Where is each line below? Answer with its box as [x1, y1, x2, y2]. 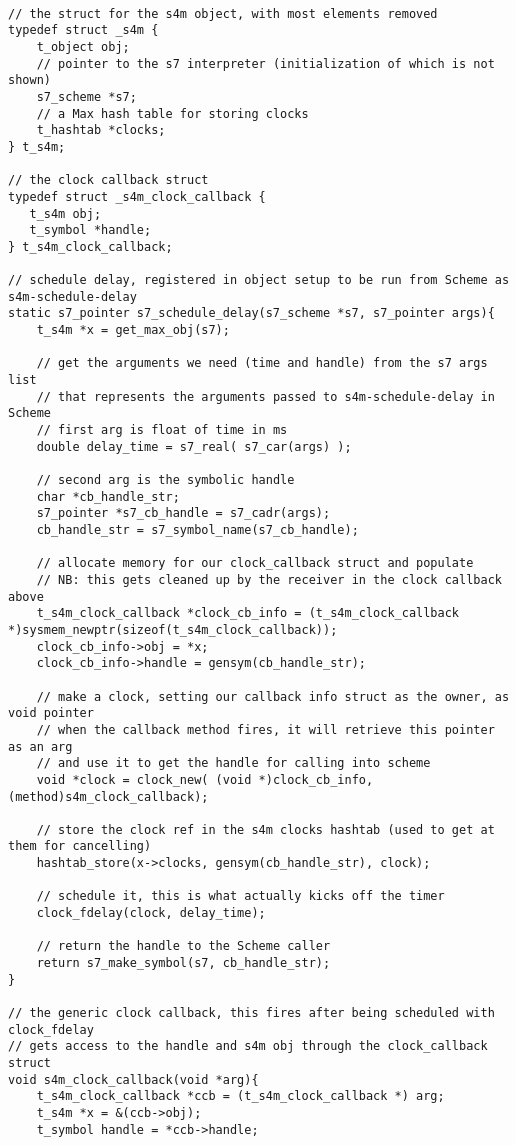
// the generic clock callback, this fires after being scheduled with [8, 1006, 495, 1021]
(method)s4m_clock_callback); [8, 789, 209, 804]
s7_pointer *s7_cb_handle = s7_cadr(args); [36, 506, 331, 521]
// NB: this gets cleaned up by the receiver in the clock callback [36, 572, 502, 587]
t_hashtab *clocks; [36, 123, 166, 138]
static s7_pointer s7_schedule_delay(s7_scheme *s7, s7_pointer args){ [8, 306, 495, 321]
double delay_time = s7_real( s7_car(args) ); [36, 439, 352, 454]
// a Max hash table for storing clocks [36, 106, 309, 121]
